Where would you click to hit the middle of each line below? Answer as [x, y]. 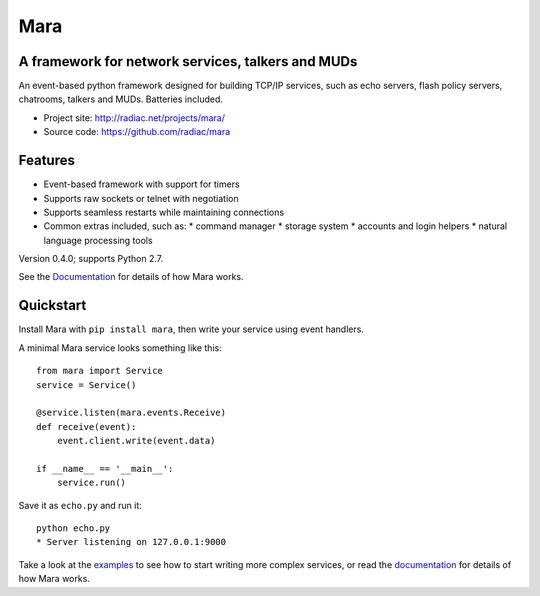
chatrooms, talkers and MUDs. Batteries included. [121, 99]
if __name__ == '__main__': [105, 468]
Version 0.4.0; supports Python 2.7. [91, 259]
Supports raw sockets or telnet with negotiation [141, 198]
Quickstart [52, 305]
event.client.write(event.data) [136, 441]
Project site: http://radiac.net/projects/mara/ [134, 117]
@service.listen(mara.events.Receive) [131, 413]
